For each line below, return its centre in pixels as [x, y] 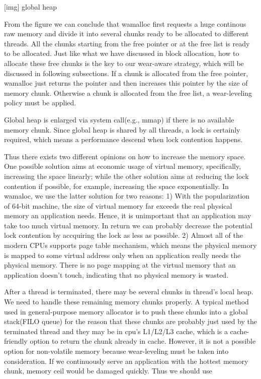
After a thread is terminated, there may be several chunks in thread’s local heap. [129, 292]
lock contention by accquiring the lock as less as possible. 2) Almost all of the [123, 235]
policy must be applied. [40, 103]
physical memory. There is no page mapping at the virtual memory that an [120, 265]
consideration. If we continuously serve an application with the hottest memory [126, 361]
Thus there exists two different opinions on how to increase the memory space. [125, 156]
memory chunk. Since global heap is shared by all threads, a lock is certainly [122, 129]
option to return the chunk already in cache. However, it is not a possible [143, 341]
